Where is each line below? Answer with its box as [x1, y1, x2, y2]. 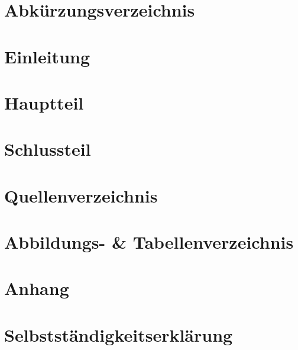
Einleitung [4, 44, 90, 68]
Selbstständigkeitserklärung [4, 322, 233, 346]
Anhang [4, 276, 69, 300]
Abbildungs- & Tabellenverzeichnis [4, 230, 294, 254]
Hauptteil [4, 90, 84, 114]
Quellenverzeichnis [4, 183, 158, 207]
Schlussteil [4, 137, 91, 161]
